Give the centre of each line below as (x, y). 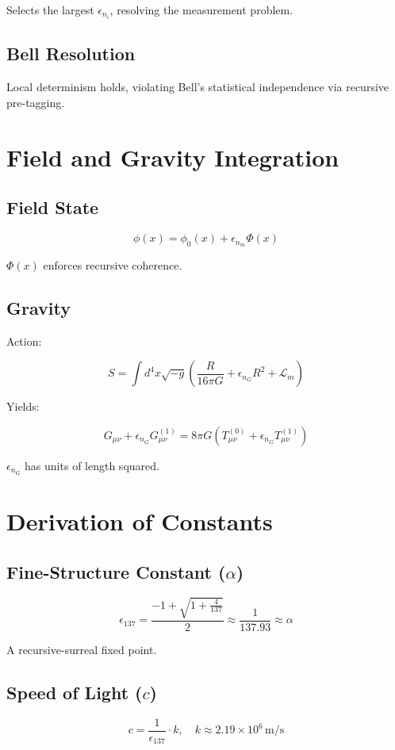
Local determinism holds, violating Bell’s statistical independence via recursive (198, 87)
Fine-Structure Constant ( (116, 571)
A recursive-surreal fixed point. (82, 649)
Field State (53, 207)
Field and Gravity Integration (173, 157)
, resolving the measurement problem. (201, 10)
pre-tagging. (36, 102)
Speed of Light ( (75, 692)
